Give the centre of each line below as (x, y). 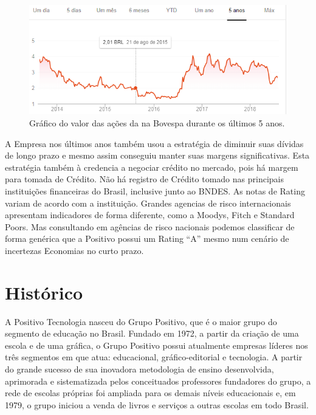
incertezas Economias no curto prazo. (74, 250)
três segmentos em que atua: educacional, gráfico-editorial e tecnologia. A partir (154, 357)
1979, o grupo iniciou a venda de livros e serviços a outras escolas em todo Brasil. (157, 404)
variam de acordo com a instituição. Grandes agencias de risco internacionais (148, 203)
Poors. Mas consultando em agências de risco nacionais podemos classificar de (150, 226)
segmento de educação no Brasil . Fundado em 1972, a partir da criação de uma (152, 333)
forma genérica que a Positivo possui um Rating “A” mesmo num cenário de (147, 238)
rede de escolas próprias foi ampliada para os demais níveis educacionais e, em (150, 393)
